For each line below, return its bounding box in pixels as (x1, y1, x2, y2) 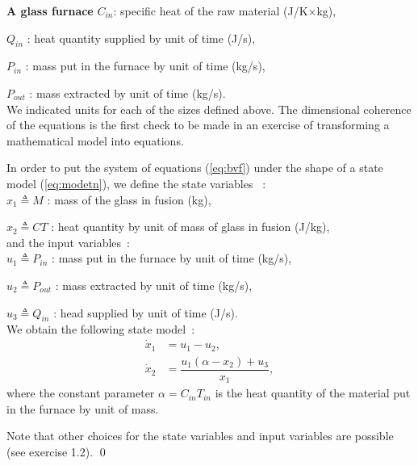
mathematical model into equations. (6, 132, 184, 149)
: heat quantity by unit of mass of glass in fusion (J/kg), (51, 218, 330, 235)
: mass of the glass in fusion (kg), (47, 191, 211, 208)
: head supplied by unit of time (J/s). (53, 304, 238, 321)
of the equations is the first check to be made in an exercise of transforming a (6, 116, 390, 133)
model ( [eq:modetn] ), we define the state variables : (6, 174, 266, 191)
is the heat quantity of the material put (215, 384, 411, 401)
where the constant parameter (6, 384, 155, 401)
